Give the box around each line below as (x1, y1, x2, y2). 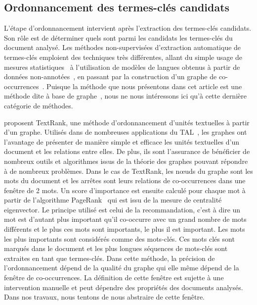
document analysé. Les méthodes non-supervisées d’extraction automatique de (4, 42, 241, 52)
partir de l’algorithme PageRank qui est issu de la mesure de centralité (4, 195, 222, 205)
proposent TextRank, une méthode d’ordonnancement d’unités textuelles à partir (4, 117, 250, 127)
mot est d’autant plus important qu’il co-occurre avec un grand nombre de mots (4, 214, 247, 224)
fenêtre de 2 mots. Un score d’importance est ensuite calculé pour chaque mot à (4, 185, 246, 195)
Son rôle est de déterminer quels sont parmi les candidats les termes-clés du (4, 32, 233, 43)
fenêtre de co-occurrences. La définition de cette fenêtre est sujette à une (4, 272, 224, 283)
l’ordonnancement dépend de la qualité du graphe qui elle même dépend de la (4, 262, 239, 273)
